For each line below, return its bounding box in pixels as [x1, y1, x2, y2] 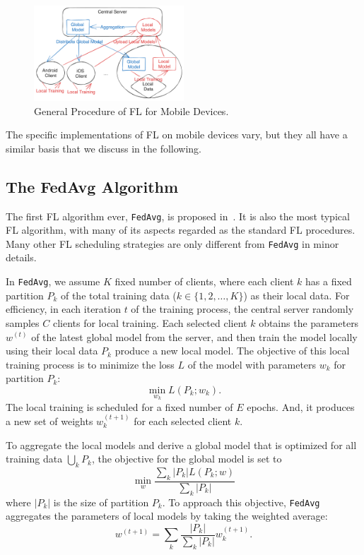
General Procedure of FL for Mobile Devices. [34, 103, 229, 118]
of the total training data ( [60, 287, 177, 302]
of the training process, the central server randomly [131, 302, 354, 316]
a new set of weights [6, 413, 93, 428]
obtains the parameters [259, 315, 359, 330]
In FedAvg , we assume [6, 274, 100, 289]
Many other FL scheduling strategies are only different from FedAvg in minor [6, 236, 339, 251]
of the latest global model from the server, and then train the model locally [31, 329, 358, 344]
